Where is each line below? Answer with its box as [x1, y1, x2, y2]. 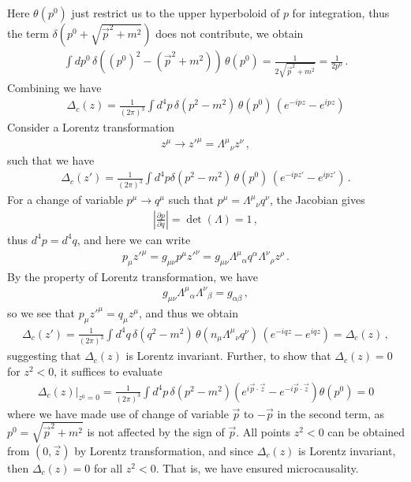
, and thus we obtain [138, 304, 238, 321]
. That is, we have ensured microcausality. [155, 459, 359, 476]
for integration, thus [292, 5, 390, 20]
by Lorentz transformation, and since [74, 442, 254, 458]
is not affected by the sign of [87, 423, 225, 439]
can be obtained [327, 423, 405, 439]
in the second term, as [277, 405, 384, 421]
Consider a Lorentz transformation [7, 119, 175, 135]
